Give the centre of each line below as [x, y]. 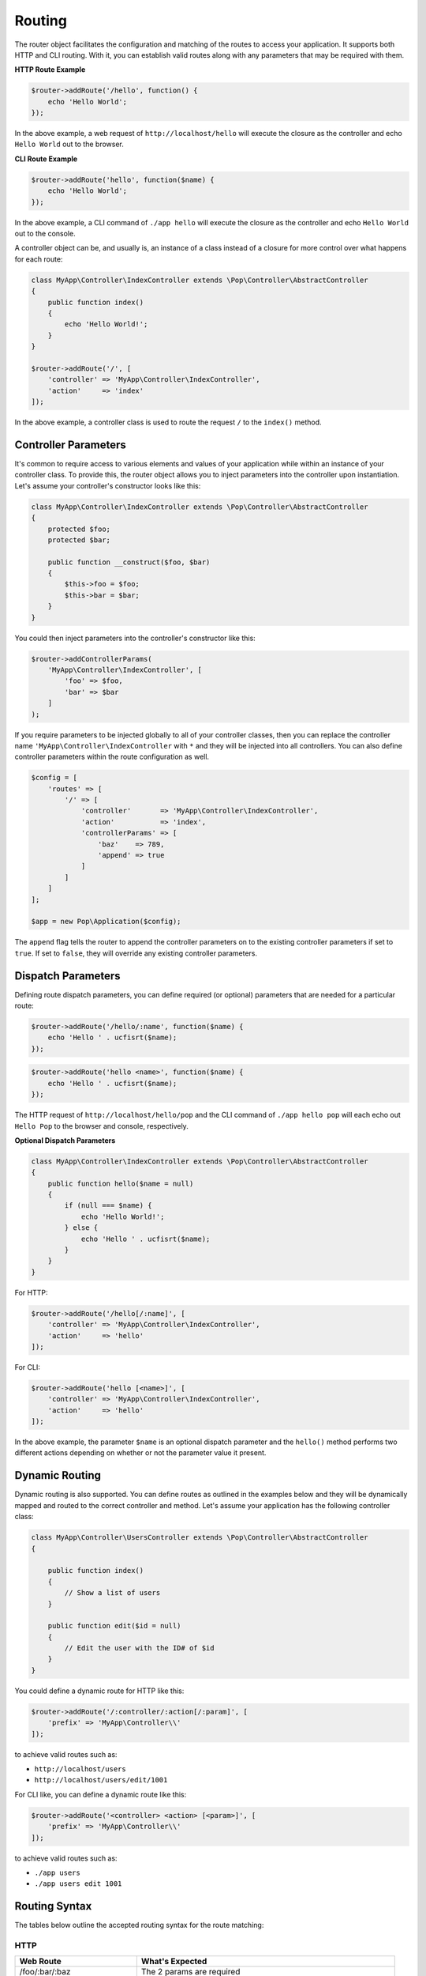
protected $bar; [79, 540]
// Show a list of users [112, 1593]
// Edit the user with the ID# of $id [139, 1648]
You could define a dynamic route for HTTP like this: [99, 1691]
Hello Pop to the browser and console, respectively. [101, 1126]
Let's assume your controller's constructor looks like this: [108, 485]
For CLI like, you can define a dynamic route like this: [101, 1794]
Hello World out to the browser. [69, 144]
